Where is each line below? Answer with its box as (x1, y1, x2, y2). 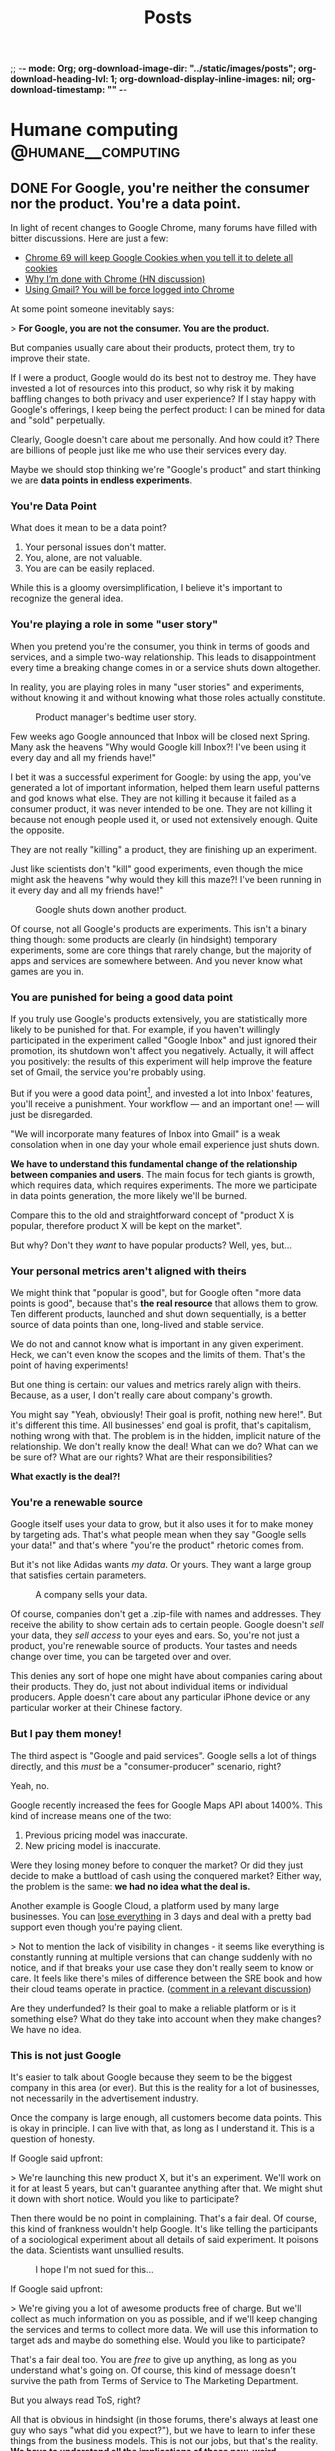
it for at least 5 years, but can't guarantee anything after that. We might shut (10, 2182, 323, 2194)
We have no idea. (10, 2023, 82, 2035)
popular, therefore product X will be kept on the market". (10, 1219, 243, 1231)
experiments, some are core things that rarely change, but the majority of (10, 944, 312, 956)
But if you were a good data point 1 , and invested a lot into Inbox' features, (10, 1086, 313, 1099)
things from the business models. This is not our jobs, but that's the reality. (10, 2434, 318, 2446)
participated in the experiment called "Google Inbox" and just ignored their (10, 1034, 318, 1046)
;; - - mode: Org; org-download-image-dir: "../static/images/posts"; (10, 62, 297, 75)
